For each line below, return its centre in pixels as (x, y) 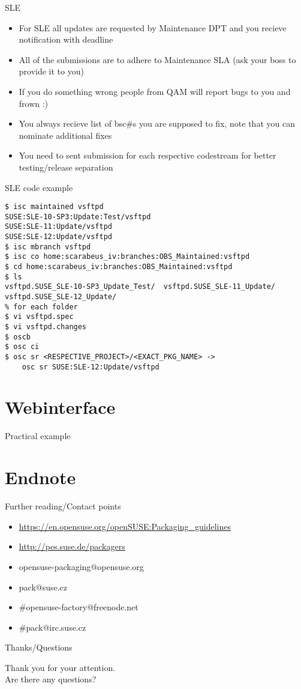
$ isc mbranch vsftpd (48, 247)
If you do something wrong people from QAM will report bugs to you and (155, 91)
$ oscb (18, 337)
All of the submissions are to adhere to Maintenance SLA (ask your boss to (157, 59)
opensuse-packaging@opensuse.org (81, 566)
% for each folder (41, 307)
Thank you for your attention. (60, 667)
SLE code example (39, 187)
